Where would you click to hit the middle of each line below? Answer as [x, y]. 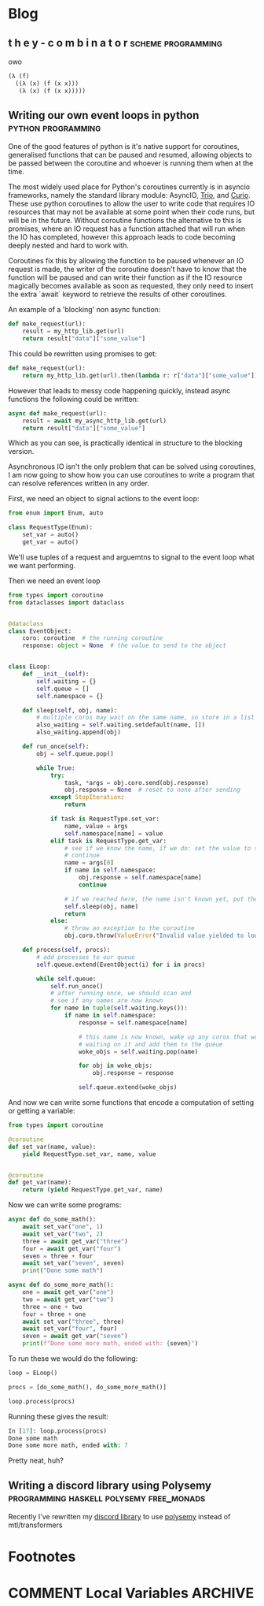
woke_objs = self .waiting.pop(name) [138, 1052]
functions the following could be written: [73, 399]
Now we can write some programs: [65, 1205]
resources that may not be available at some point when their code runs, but [132, 212]
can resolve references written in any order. [79, 483]
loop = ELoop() [33, 1373]
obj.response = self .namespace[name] [140, 878]
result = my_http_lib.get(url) [73, 332]
